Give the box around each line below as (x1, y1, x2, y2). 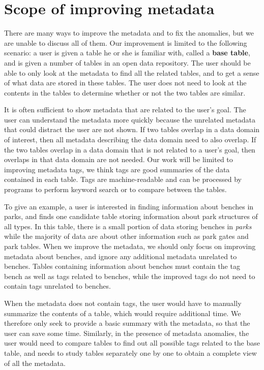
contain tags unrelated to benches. (4, 281, 111, 291)
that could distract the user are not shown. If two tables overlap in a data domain (4, 124, 260, 135)
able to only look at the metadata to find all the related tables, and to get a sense (4, 67, 259, 78)
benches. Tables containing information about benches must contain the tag (4, 261, 240, 271)
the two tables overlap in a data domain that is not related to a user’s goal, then (4, 144, 255, 155)
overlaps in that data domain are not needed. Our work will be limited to (4, 154, 233, 165)
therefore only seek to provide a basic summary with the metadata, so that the (4, 318, 250, 328)
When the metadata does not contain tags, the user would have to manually (4, 297, 242, 308)
